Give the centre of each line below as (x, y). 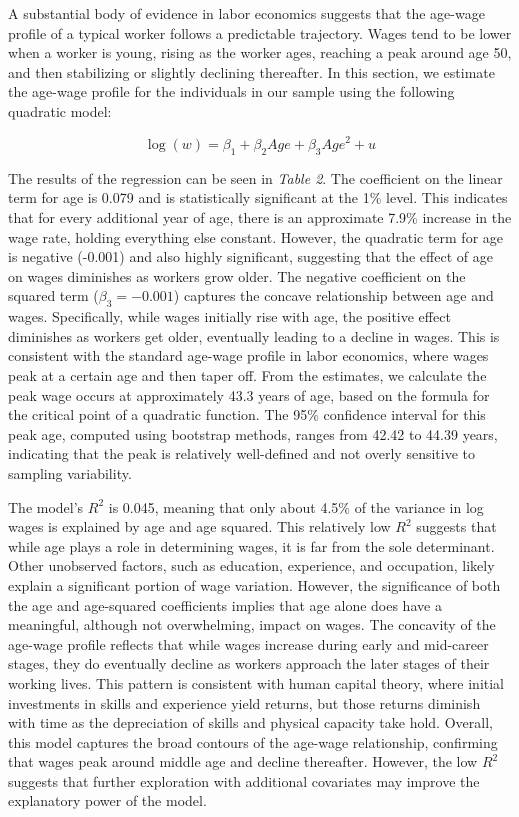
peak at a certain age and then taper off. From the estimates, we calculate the (247, 375)
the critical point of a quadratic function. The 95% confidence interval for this (247, 414)
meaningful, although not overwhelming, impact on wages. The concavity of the (252, 624)
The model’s (46, 506)
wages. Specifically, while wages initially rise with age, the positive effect (229, 316)
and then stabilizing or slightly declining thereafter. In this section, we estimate (252, 71)
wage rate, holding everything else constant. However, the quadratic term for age (256, 236)
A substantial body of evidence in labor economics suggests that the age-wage (246, 13)
